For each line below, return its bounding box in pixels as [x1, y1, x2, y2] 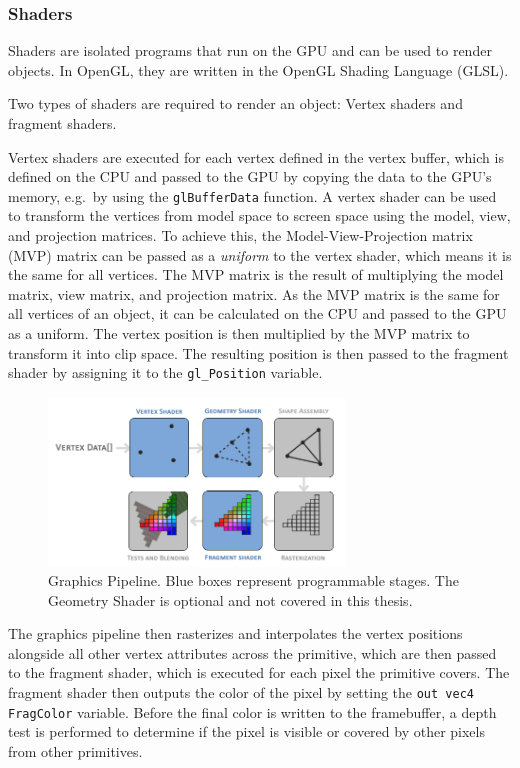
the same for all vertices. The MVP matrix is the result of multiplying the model [8, 264, 504, 285]
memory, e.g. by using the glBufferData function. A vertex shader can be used [8, 185, 497, 206]
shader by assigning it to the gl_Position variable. [8, 362, 323, 383]
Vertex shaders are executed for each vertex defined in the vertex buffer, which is [8, 146, 504, 167]
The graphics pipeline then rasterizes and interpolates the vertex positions [8, 623, 463, 644]
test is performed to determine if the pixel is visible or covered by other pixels [8, 721, 485, 742]
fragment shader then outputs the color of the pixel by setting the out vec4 [8, 682, 474, 703]
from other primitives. [8, 740, 143, 761]
